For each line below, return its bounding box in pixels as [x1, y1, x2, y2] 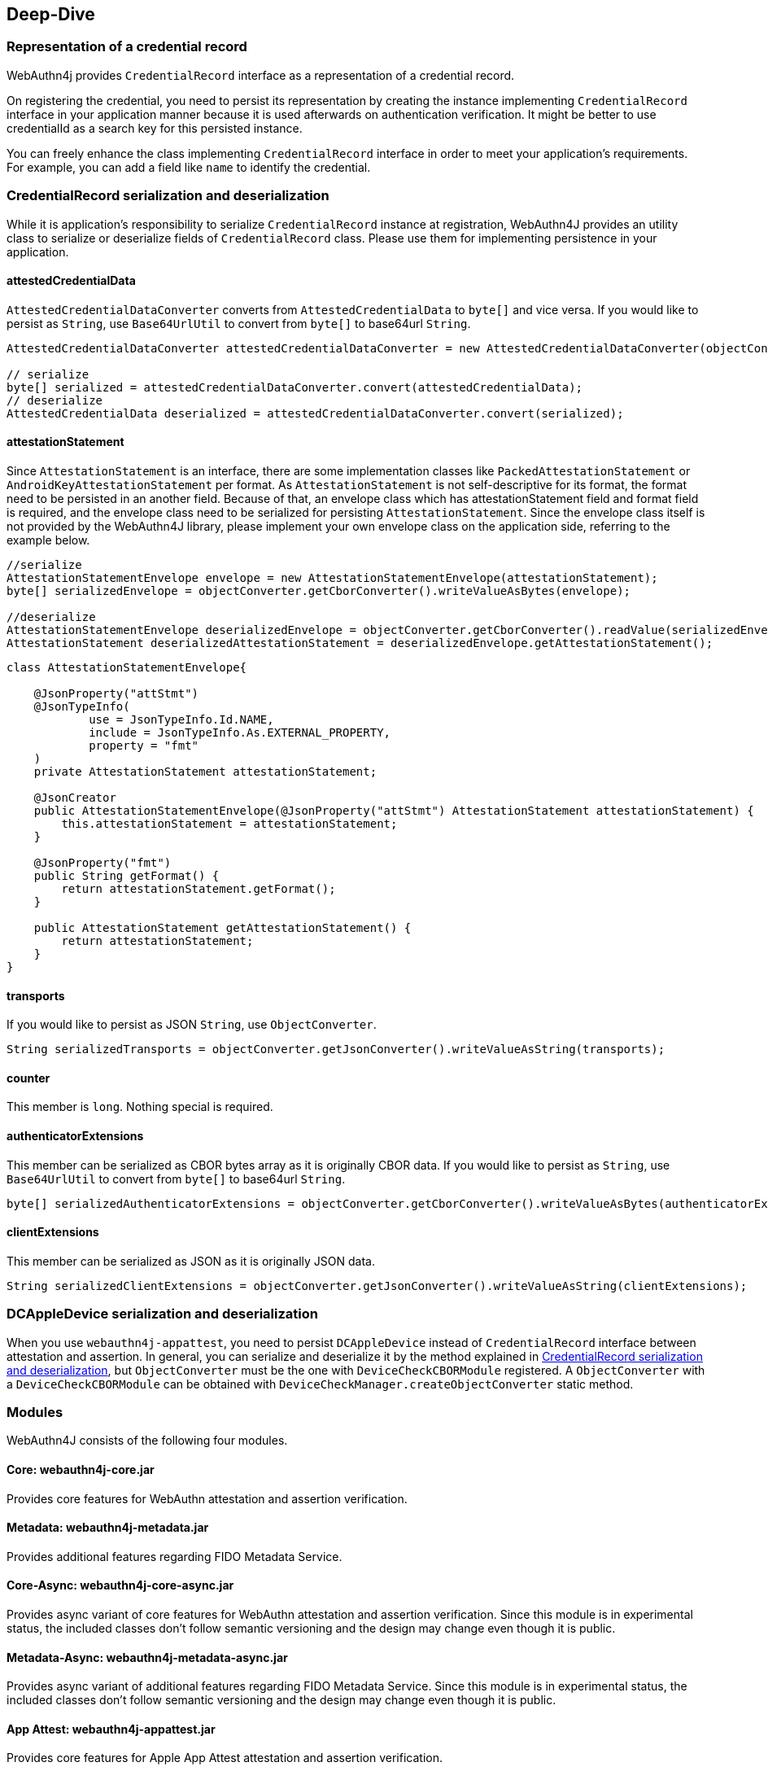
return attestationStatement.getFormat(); [61, 881, 336, 895]
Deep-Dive [7, 4, 95, 24]
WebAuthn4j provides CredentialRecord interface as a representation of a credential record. [7, 68, 515, 82]
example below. [7, 532, 90, 547]
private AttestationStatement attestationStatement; [33, 764, 377, 778]
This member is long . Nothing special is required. [7, 1100, 273, 1114]
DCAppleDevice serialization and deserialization [7, 1305, 318, 1323]
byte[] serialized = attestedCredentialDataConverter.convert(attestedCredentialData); [7, 380, 583, 394]
